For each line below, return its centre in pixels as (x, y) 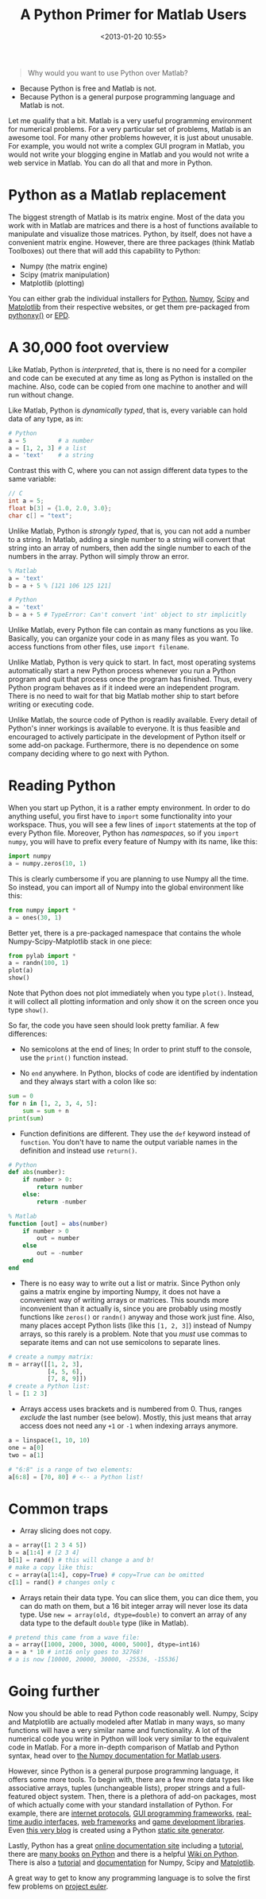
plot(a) (21, 971)
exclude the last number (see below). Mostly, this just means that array (135, 1417)
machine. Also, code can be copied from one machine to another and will (128, 386)
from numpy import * (42, 910)
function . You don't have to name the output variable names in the (129, 1141)
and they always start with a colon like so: (88, 1081)
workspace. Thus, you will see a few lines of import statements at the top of (132, 825)
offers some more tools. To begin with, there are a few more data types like (131, 1779)
